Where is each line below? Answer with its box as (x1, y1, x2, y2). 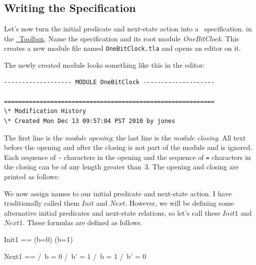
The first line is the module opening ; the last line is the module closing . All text (4, 132, 246, 142)
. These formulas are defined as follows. (22, 217, 142, 228)
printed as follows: (4, 171, 60, 182)
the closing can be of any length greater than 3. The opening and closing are (4, 161, 239, 172)
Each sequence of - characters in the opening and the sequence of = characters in (4, 151, 251, 162)
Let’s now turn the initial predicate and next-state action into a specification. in (4, 23, 252, 34)
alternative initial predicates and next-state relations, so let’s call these (4, 207, 221, 218)
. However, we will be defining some (125, 198, 234, 208)
